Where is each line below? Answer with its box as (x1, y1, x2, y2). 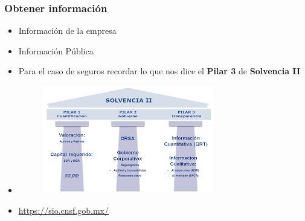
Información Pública (18, 44, 94, 57)
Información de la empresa (18, 24, 117, 37)
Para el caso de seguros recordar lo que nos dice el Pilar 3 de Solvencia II (18, 65, 301, 77)
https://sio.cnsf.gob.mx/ (18, 203, 109, 216)
